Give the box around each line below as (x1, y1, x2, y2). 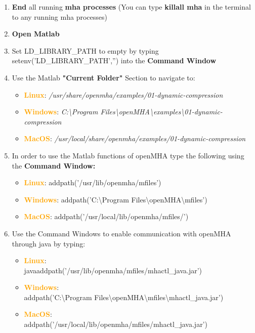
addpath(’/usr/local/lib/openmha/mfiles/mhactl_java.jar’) (24, 319, 207, 329)
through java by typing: (12, 238, 86, 248)
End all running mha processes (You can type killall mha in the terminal (12, 2, 251, 12)
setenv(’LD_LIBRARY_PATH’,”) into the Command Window (12, 55, 217, 66)
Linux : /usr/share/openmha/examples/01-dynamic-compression (24, 89, 223, 100)
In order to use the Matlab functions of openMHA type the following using (12, 150, 244, 160)
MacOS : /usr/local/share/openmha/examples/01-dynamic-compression (24, 133, 246, 144)
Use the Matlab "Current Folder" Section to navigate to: (12, 72, 195, 82)
